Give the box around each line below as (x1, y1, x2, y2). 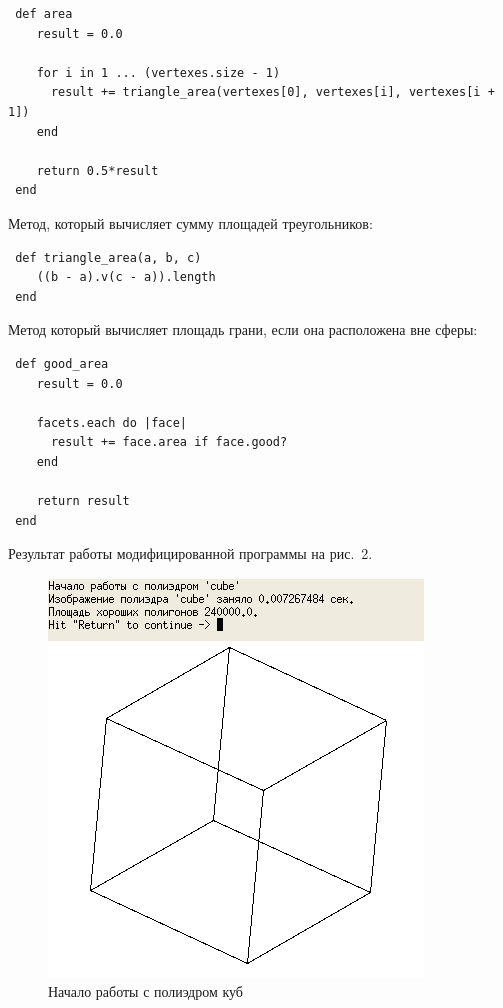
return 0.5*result (36, 163, 159, 178)
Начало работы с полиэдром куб (48, 981, 243, 1002)
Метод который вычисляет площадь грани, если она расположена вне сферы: (8, 319, 478, 340)
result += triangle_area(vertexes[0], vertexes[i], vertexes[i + (50, 85, 495, 100)
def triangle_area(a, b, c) (15, 250, 202, 265)
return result (36, 494, 130, 509)
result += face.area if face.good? (50, 435, 288, 450)
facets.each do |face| (36, 415, 187, 430)
